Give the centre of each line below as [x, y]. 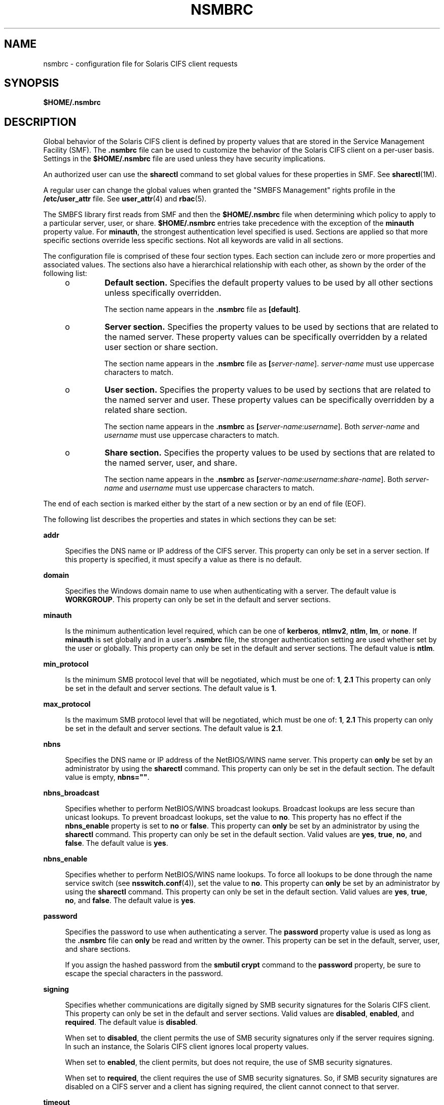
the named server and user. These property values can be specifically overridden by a [269, 400]
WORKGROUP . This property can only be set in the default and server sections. [198, 600]
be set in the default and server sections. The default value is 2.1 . [174, 729]
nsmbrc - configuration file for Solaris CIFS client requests [140, 63]
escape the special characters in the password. [144, 974]
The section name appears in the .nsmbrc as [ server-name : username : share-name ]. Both [254, 479]
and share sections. [98, 949]
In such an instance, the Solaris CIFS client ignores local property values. [187, 1047]
